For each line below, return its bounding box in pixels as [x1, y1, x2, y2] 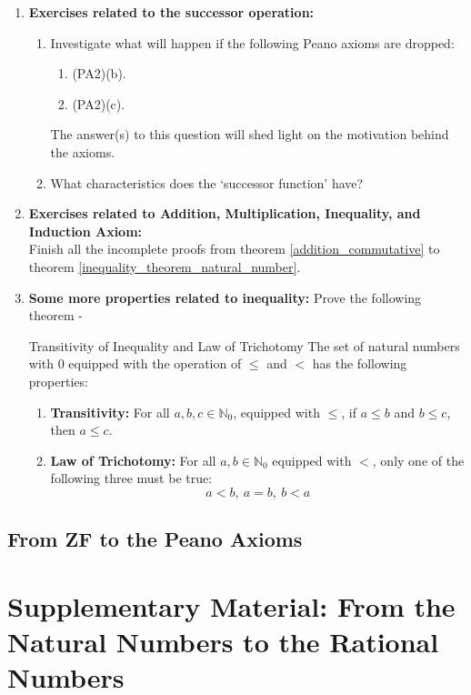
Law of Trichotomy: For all [50, 450, 216, 469]
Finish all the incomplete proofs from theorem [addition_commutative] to [28, 239, 440, 258]
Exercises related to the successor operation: [28, 3, 315, 21]
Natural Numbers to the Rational [7, 623, 439, 660]
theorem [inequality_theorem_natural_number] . [28, 257, 301, 276]
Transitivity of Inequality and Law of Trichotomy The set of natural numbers [28, 336, 460, 355]
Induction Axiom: [28, 221, 143, 240]
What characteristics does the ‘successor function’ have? [50, 173, 364, 192]
